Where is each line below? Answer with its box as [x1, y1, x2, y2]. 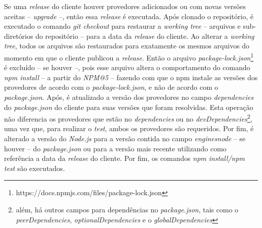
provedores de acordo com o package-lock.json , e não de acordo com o [4, 82, 218, 92]
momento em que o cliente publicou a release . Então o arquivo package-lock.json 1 [4, 50, 254, 63]
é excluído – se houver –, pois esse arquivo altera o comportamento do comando [4, 62, 250, 73]
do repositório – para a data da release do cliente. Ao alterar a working [35, 30, 254, 41]
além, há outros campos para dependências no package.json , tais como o [16, 204, 238, 214]
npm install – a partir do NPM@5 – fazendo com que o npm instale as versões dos [4, 72, 258, 82]
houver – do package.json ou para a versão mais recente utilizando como [4, 143, 227, 153]
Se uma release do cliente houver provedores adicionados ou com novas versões [4, 1, 246, 11]
